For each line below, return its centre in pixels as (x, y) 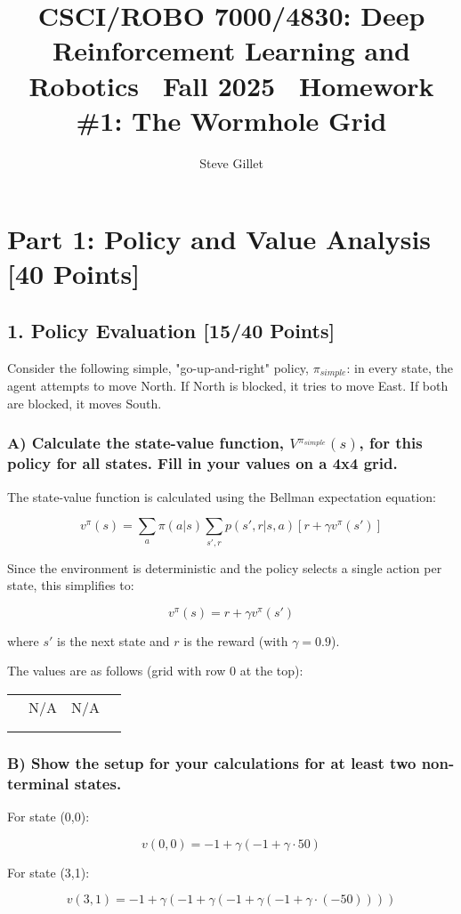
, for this (391, 443)
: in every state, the (400, 367)
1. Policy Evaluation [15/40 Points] (171, 331)
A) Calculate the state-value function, (146, 443)
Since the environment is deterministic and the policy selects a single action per (225, 567)
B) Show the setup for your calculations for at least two (212, 762)
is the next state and (113, 640)
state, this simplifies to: (71, 585)
